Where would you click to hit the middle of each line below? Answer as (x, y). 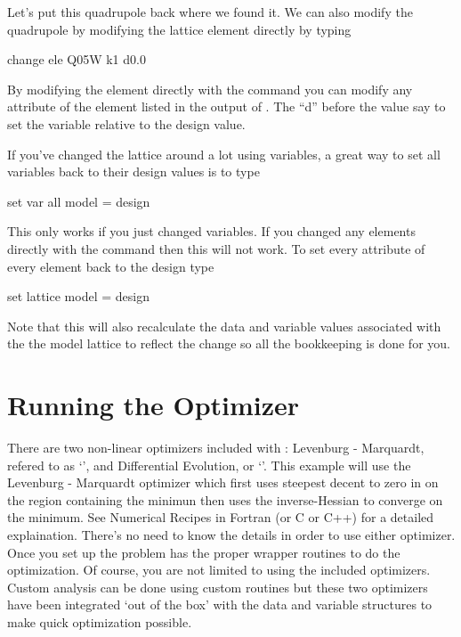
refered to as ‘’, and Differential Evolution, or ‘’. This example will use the (209, 465)
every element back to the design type (111, 266)
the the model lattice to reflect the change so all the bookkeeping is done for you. (229, 343)
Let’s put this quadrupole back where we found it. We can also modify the (210, 12)
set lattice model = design (78, 296)
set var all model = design (79, 201)
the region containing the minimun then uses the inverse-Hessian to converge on (225, 499)
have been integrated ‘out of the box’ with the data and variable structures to (220, 604)
